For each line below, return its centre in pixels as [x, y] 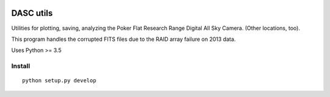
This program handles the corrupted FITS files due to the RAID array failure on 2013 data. [123, 39]
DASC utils [32, 13]
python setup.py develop [59, 81]
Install [21, 66]
